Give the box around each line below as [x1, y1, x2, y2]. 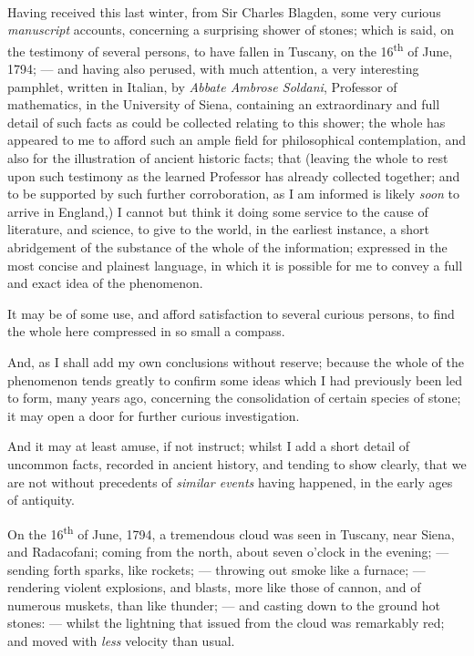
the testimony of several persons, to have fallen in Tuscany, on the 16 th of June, [7, 38, 453, 60]
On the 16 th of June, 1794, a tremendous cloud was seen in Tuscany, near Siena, [7, 521, 455, 543]
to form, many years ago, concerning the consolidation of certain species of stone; [7, 388, 461, 407]
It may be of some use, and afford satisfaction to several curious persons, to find [7, 303, 455, 323]
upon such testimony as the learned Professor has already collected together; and [7, 166, 460, 185]
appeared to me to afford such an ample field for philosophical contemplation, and [7, 130, 467, 149]
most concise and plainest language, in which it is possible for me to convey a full [7, 255, 463, 274]
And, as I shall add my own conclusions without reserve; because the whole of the [7, 352, 465, 371]
